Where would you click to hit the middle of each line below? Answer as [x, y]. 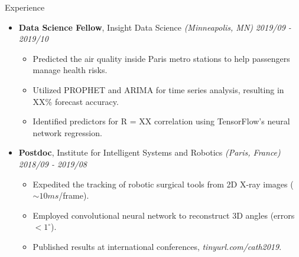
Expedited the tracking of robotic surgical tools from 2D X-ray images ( [163, 184]
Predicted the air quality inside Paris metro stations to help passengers [161, 58]
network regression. [67, 132]
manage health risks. [70, 70]
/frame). [74, 195]
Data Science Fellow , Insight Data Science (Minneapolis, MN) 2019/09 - [155, 27]
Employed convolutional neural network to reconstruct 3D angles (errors [164, 215]
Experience [25, 7]
